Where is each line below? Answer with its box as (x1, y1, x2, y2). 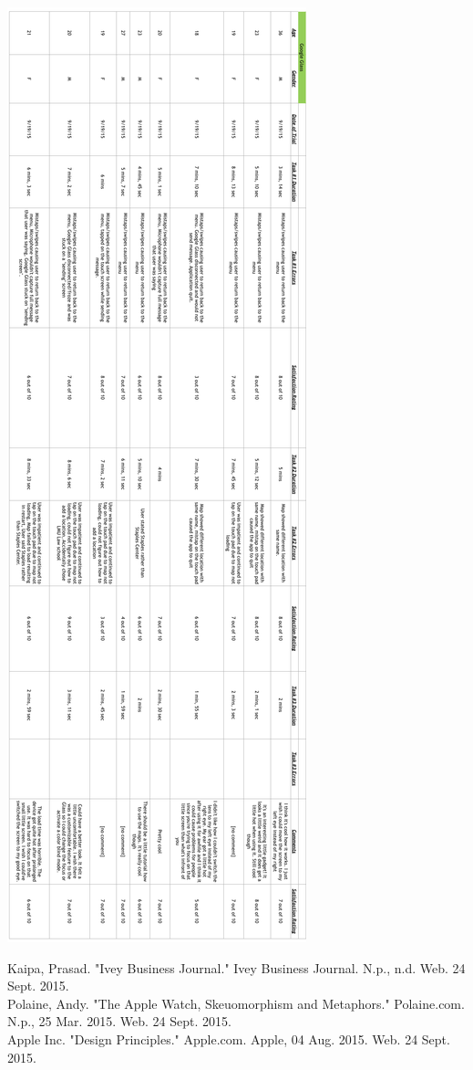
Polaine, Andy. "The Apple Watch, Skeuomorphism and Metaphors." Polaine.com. (7, 993, 465, 1012)
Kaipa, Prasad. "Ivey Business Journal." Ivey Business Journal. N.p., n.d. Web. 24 (7, 958, 466, 977)
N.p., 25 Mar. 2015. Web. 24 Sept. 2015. (7, 1012, 231, 1031)
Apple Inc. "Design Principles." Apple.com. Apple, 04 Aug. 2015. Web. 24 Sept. (7, 1029, 450, 1048)
